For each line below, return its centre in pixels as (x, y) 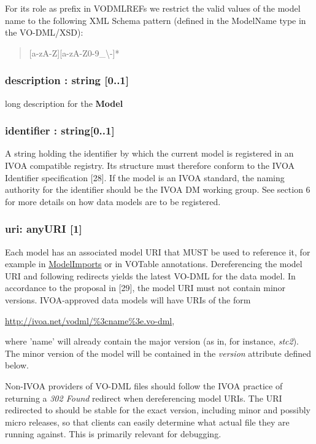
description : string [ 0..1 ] (67, 80)
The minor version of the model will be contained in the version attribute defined (158, 353)
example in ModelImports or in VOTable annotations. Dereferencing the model (154, 264)
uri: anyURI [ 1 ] (44, 229)
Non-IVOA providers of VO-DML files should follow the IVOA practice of (144, 385)
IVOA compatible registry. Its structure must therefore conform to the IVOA (150, 165)
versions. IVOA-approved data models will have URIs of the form (128, 299)
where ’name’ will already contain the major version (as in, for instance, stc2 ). (152, 341)
